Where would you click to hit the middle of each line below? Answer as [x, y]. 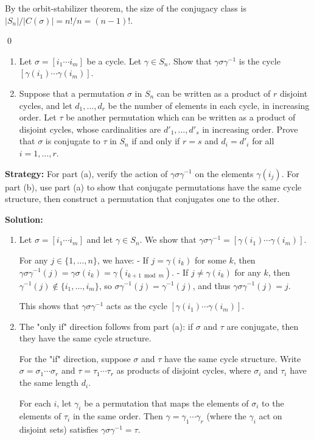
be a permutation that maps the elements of [166, 403]
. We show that [168, 239]
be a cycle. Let [114, 61]
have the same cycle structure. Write [232, 358]
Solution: [24, 219]
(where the [226, 416]
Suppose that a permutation [72, 93]
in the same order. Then [118, 416]
